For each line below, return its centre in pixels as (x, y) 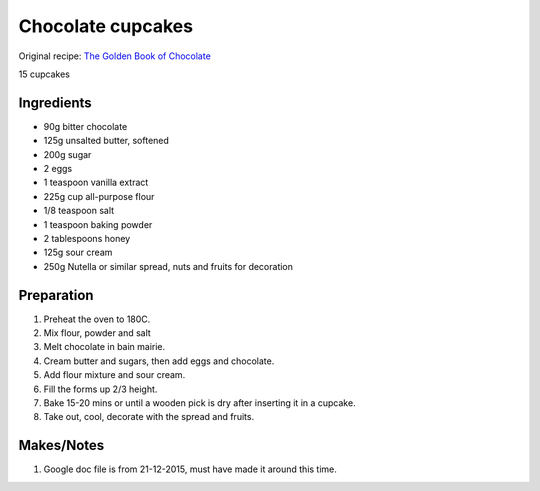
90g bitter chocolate (85, 126)
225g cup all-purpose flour (99, 196)
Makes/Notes (61, 445)
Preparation (56, 295)
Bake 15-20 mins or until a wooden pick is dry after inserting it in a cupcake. (199, 403)
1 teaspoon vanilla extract (96, 182)
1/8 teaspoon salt (79, 211)
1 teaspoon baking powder (98, 224)
